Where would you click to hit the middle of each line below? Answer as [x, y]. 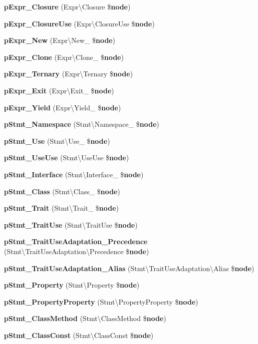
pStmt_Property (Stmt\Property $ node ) [72, 285]
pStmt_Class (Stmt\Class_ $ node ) [62, 191]
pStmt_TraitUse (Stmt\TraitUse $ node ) [71, 224]
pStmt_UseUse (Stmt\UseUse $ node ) [67, 158]
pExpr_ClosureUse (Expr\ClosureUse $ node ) [79, 23]
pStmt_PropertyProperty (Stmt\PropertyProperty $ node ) [101, 301]
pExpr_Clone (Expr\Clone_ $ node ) [64, 57]
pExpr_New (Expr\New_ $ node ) [60, 40]
